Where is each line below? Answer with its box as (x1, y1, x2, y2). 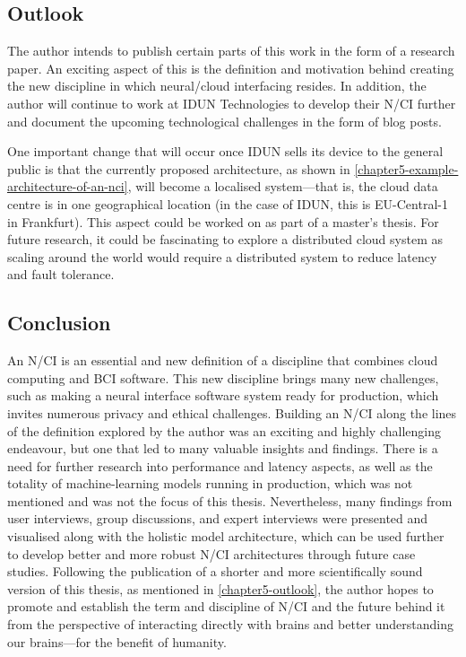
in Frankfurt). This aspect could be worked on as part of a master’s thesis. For (7, 212, 439, 231)
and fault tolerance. (7, 265, 115, 284)
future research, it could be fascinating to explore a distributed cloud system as (7, 230, 443, 249)
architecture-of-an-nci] (7, 177, 128, 196)
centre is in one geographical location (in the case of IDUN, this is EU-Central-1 (7, 194, 448, 213)
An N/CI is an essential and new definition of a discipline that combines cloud (7, 351, 438, 370)
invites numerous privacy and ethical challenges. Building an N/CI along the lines (7, 403, 457, 422)
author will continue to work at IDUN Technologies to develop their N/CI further (7, 93, 456, 112)
